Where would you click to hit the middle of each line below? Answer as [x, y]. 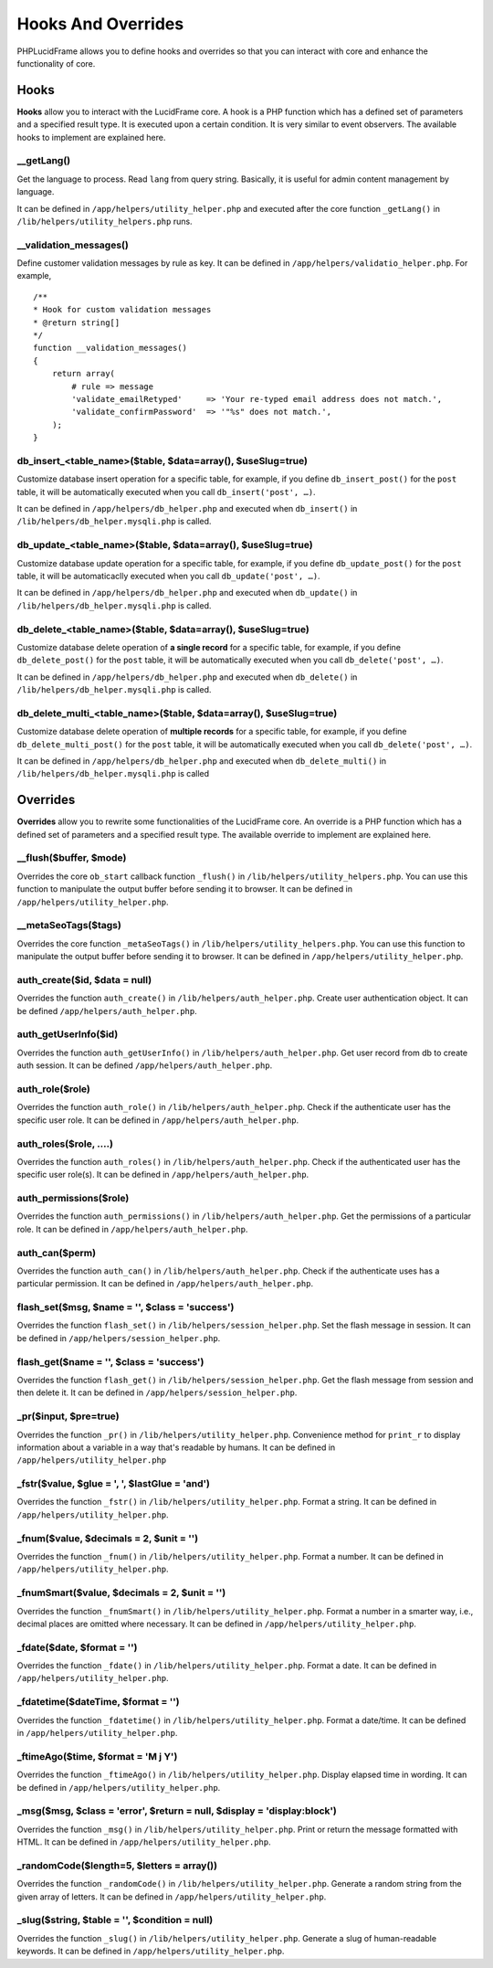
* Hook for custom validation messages [122, 310]
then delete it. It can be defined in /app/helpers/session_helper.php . [157, 1392]
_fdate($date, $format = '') [77, 1647]
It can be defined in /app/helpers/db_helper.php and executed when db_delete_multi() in [202, 761]
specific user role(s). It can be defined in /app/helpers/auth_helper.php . [163, 1175]
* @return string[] [77, 323]
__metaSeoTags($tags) [69, 926]
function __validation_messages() [110, 348]
